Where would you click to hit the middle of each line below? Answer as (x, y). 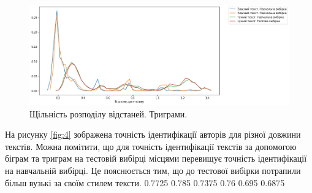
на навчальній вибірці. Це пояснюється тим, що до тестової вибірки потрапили (153, 170)
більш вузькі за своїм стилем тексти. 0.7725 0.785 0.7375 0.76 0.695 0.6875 (145, 182)
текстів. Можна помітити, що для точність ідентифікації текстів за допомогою (151, 146)
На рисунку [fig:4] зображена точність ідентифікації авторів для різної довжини (153, 134)
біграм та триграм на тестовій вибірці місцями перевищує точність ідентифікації (156, 158)
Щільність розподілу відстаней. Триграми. (108, 113)
